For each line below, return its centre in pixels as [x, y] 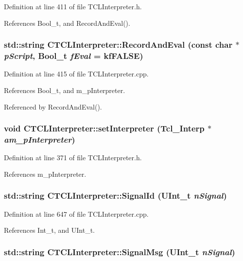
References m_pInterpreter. [45, 174]
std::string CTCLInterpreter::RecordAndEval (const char [118, 45]
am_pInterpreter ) [40, 139]
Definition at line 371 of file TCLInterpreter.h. [73, 158]
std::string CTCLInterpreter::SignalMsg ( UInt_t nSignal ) [120, 252]
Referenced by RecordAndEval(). [53, 106]
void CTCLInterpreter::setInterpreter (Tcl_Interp [104, 128]
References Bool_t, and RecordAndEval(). [67, 23]
